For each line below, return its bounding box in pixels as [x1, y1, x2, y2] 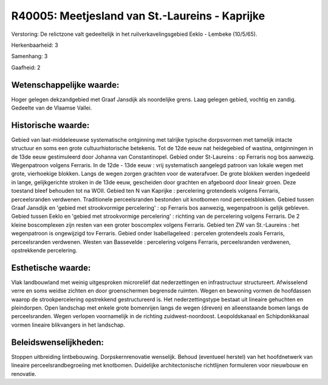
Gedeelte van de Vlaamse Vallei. [11, 104, 92, 112]
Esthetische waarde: [11, 262, 91, 273]
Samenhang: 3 [11, 52, 48, 60]
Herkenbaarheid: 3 [11, 41, 58, 49]
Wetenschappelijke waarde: [11, 80, 120, 90]
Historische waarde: [11, 120, 90, 130]
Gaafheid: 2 [11, 64, 41, 71]
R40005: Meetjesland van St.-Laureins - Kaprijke [11, 9, 265, 23]
